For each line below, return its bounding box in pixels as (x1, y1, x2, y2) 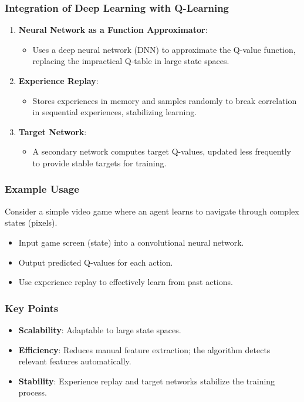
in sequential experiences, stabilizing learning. (32, 106, 197, 118)
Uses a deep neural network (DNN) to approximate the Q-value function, (32, 43, 296, 55)
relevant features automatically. (18, 355, 131, 367)
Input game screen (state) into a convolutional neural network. (18, 236, 244, 248)
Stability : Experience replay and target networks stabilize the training (18, 374, 275, 387)
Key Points (5, 300, 59, 315)
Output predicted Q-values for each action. (18, 256, 173, 268)
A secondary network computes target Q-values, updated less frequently (32, 145, 291, 158)
